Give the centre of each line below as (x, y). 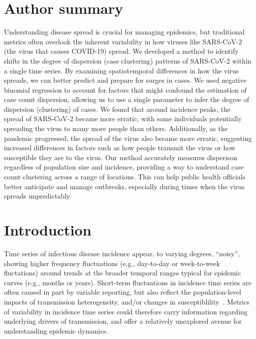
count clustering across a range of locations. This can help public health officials (125, 177)
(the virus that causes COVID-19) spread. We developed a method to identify (121, 51)
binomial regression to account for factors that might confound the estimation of (125, 89)
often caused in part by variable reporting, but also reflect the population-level (123, 292)
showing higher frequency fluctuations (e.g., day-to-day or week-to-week (112, 263)
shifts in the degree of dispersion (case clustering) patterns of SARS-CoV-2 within (128, 60)
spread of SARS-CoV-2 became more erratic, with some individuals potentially (123, 119)
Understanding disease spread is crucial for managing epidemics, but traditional (124, 32)
